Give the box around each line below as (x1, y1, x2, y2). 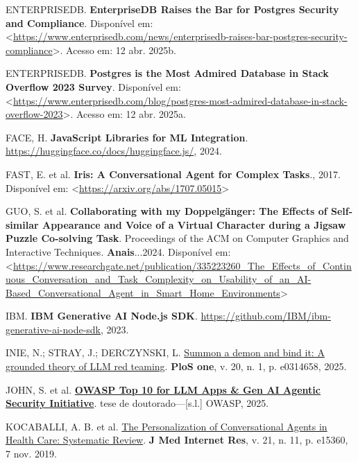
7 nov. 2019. (6, 446, 57, 461)
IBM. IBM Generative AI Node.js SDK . (6, 308, 198, 323)
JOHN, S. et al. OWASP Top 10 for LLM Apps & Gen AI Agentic (6, 382, 321, 396)
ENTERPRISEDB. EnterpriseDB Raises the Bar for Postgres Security (6, 2, 339, 16)
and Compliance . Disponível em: (6, 15, 153, 30)
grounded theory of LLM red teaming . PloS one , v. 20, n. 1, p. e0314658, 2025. (6, 359, 347, 374)
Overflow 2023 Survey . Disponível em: (6, 79, 181, 94)
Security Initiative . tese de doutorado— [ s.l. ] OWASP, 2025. (6, 396, 269, 410)
